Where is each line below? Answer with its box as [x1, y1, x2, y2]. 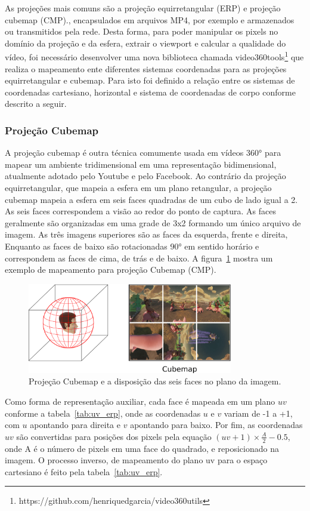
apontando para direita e [30, 418, 120, 431]
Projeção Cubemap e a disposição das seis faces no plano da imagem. [29, 375, 281, 387]
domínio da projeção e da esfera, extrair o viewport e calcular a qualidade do [5, 36, 286, 49]
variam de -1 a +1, [224, 407, 293, 419]
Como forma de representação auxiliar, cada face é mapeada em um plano [5, 395, 275, 407]
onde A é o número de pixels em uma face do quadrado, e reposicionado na [5, 442, 279, 454]
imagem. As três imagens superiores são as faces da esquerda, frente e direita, [5, 228, 288, 241]
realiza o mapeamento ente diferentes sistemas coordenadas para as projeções [5, 62, 287, 75]
